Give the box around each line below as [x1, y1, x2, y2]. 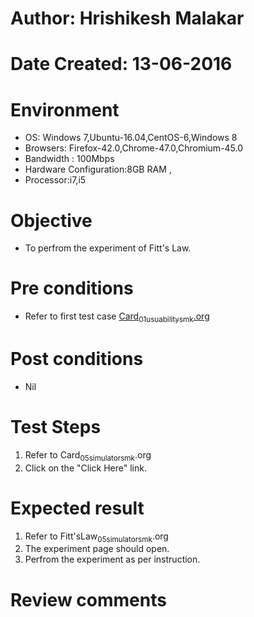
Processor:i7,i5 [24, 174, 87, 186]
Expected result [10, 497, 145, 519]
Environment [10, 98, 120, 121]
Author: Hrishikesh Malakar [10, 7, 245, 30]
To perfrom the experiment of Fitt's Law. [24, 242, 192, 254]
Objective [10, 209, 93, 232]
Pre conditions [10, 277, 134, 300]
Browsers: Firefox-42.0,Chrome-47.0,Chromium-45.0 [24, 142, 244, 154]
